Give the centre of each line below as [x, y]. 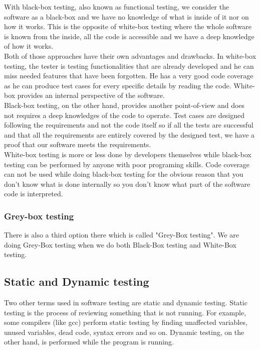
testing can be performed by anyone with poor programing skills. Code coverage [127, 164]
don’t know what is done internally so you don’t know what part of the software [127, 184]
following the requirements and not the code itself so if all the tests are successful [129, 125]
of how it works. [29, 46]
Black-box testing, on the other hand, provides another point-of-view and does [124, 105]
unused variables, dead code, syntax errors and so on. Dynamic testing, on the [124, 332]
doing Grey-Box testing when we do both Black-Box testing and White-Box [120, 244]
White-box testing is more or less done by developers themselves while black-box [128, 154]
